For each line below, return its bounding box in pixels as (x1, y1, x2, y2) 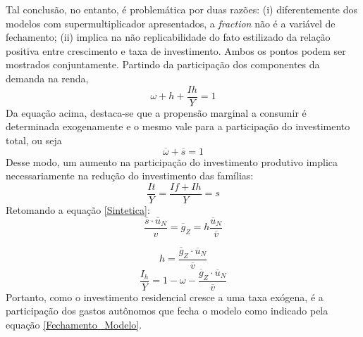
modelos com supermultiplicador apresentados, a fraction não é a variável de (6, 15, 336, 30)
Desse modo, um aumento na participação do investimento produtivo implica (6, 154, 338, 169)
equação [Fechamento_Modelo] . (6, 317, 142, 332)
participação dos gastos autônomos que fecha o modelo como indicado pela (6, 303, 328, 318)
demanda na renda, (6, 70, 89, 85)
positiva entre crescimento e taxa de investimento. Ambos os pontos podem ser (6, 43, 346, 58)
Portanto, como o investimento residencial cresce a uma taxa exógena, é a (6, 289, 324, 304)
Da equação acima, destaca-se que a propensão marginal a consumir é (6, 105, 307, 120)
